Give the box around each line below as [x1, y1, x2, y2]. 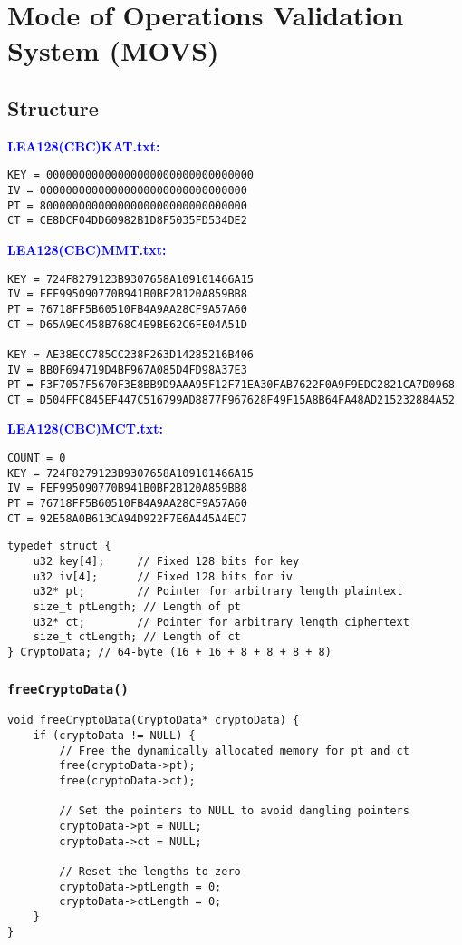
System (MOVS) [7, 32, 219, 69]
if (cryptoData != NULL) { [33, 729, 196, 743]
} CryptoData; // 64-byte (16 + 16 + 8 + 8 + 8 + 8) [7, 645, 332, 658]
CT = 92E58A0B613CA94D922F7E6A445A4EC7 [7, 511, 247, 525]
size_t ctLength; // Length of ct [33, 630, 241, 644]
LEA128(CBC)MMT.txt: [7, 239, 167, 258]
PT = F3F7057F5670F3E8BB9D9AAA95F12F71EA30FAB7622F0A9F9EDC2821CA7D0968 [7, 378, 455, 392]
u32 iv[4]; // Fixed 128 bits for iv [33, 570, 293, 583]
